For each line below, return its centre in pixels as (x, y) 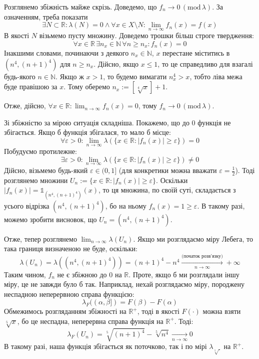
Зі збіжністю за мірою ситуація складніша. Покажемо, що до (97, 122)
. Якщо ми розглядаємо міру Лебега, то (193, 238)
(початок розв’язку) (202, 256)
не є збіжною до (82, 274)
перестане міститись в (196, 53)
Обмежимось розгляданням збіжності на (65, 311)
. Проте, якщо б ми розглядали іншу (184, 274)
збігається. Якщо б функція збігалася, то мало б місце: (87, 132)
